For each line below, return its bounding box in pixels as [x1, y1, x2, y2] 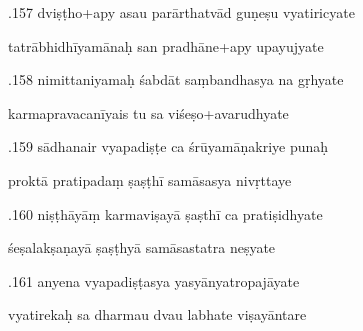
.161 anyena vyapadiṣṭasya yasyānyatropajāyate [8, 270, 300, 291]
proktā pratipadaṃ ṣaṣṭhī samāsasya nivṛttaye [8, 169, 292, 190]
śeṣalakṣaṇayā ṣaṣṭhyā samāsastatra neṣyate [8, 237, 276, 258]
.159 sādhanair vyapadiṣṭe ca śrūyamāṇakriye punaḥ [8, 136, 329, 157]
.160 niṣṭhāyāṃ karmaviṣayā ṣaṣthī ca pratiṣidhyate [8, 203, 323, 224]
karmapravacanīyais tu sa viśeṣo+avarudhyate [8, 102, 289, 123]
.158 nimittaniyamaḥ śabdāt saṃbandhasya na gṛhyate [8, 69, 344, 90]
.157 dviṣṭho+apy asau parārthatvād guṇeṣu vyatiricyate [8, 2, 355, 22]
